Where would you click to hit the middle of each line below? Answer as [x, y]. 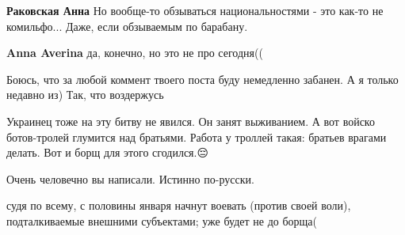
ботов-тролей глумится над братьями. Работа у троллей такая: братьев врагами [197, 136]
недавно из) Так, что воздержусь [85, 95]
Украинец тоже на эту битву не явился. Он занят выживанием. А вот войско [191, 121]
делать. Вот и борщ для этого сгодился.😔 [108, 152]
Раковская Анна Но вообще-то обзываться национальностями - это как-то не [195, 10]
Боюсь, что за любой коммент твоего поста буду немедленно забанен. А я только [202, 79]
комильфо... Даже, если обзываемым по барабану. [127, 26]
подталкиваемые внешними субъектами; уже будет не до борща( [162, 220]
